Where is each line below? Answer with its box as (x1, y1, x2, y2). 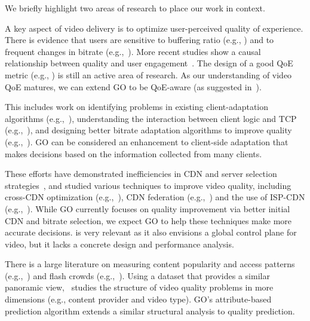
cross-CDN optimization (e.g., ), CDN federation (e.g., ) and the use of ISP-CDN (5, 191, 305, 203)
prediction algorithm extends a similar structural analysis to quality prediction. (5, 304, 295, 317)
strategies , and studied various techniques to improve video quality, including (5, 179, 291, 191)
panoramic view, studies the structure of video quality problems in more (5, 281, 274, 294)
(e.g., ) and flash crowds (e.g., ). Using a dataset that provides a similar (5, 269, 270, 282)
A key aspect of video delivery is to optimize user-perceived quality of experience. (5, 22, 303, 34)
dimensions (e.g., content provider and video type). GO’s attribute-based (5, 293, 272, 305)
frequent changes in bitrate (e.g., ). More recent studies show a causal (5, 45, 261, 57)
